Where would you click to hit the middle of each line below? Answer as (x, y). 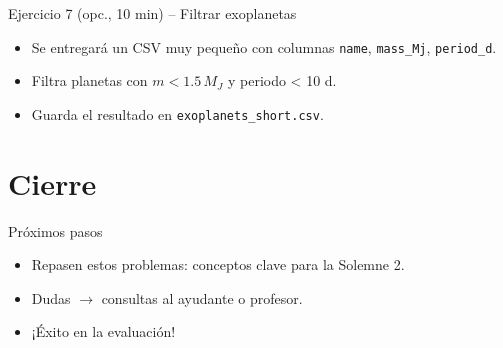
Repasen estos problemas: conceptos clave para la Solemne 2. (218, 264)
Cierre (52, 182)
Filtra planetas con (89, 80)
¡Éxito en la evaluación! (103, 331)
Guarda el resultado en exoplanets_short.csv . (177, 113)
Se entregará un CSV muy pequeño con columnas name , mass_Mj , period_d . (264, 46)
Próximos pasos (55, 230)
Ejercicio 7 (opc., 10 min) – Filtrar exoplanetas (152, 13)
